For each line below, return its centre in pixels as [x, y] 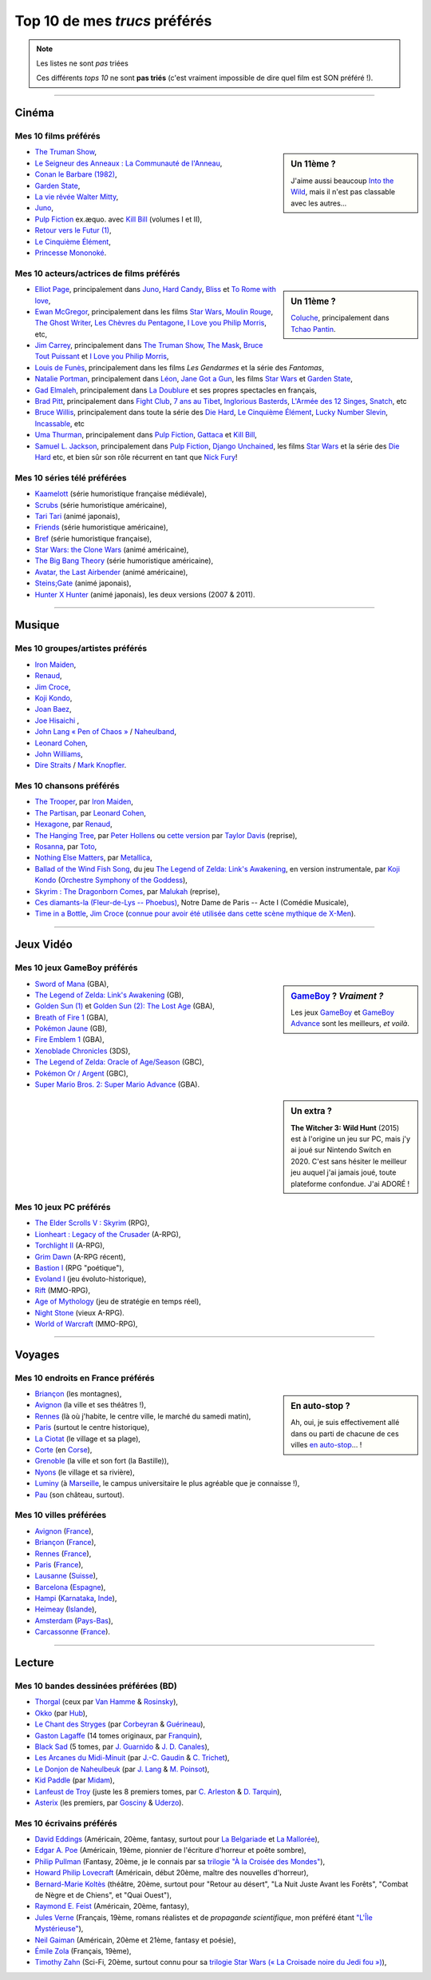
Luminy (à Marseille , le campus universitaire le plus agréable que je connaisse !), [167, 1483]
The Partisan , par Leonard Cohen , [91, 812]
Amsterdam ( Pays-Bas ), [74, 1620]
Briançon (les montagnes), [78, 1394]
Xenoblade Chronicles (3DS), [83, 1051]
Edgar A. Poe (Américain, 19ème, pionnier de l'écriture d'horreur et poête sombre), [170, 1850]
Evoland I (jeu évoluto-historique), [91, 1279]
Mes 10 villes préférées [61, 1515]
